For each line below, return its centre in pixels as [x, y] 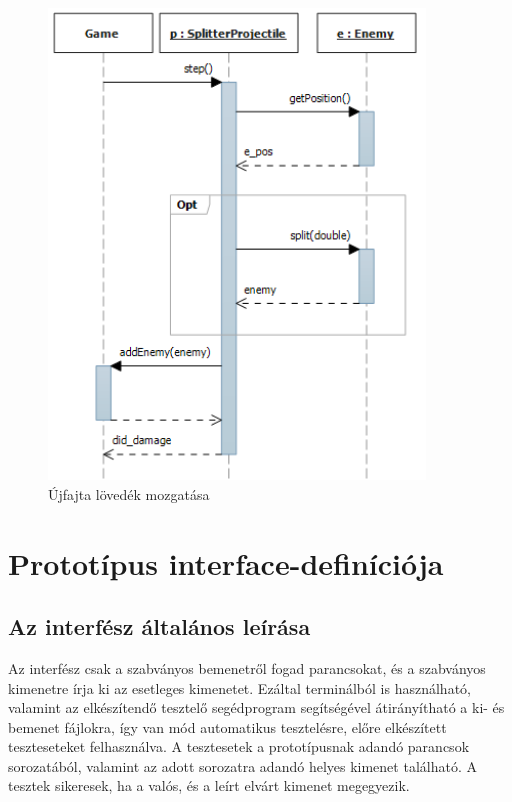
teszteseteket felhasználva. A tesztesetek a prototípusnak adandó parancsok [239, 746]
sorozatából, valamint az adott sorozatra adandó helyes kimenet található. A [242, 765]
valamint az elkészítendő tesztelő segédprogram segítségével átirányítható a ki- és [256, 707]
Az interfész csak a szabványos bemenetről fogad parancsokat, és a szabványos [247, 667]
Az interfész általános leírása [159, 626]
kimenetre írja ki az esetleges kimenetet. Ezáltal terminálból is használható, [239, 687]
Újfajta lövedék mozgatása [129, 493]
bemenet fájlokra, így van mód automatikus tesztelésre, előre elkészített [227, 726]
